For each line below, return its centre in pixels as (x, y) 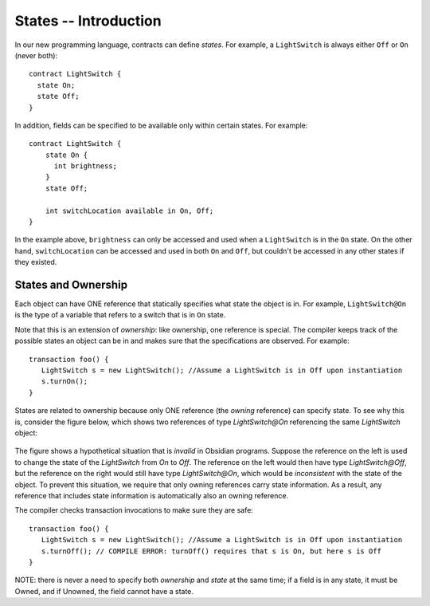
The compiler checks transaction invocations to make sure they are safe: (134, 510)
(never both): (36, 55)
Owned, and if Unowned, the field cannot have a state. (104, 591)
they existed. (36, 262)
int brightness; (86, 166)
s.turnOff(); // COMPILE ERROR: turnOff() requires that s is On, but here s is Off (211, 551)
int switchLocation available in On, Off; (129, 211)
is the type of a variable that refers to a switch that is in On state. (120, 315)
